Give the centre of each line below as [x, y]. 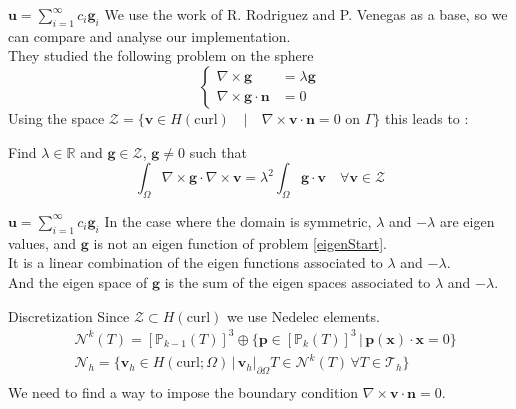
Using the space [56, 117]
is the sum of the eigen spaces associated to [297, 281]
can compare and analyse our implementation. [149, 35]
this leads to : [427, 117]
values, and [42, 242]
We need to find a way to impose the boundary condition [183, 392]
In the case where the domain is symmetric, [238, 220]
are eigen [467, 220]
